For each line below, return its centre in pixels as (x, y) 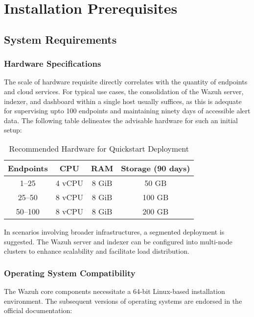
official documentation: (38, 310)
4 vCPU (69, 183)
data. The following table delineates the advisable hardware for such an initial (121, 120)
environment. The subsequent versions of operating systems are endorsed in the (123, 301)
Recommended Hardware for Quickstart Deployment (99, 148)
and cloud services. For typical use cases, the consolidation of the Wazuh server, (124, 91)
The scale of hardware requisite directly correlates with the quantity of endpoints (126, 82)
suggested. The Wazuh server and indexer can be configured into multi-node (118, 241)
